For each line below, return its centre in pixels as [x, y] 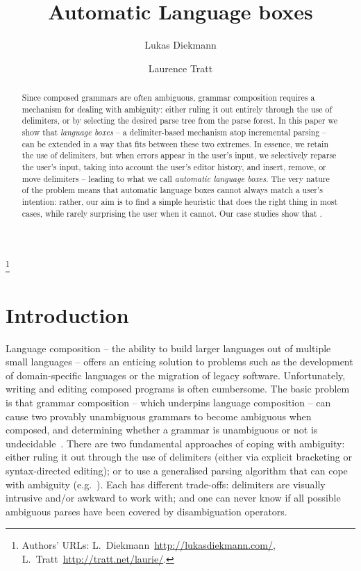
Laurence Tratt [180, 68]
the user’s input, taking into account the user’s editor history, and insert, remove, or [174, 167]
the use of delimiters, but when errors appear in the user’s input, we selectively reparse [179, 155]
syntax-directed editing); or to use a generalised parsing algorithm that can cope [177, 471]
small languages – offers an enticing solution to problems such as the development [179, 362]
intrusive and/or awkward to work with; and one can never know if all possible [173, 498]
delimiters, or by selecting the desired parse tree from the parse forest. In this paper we [180, 121]
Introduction [67, 314]
